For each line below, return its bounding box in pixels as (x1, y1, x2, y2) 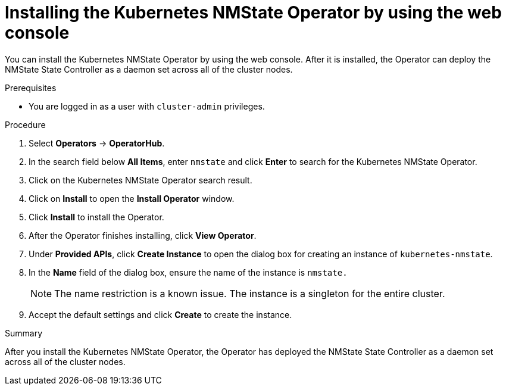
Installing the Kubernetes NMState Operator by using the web (5, 2, 502, 23)
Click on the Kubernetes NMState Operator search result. (29, 174, 252, 185)
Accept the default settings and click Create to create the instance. (29, 309, 292, 320)
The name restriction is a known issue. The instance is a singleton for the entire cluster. (54, 287, 445, 299)
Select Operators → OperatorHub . (29, 138, 165, 148)
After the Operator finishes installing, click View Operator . (29, 230, 257, 241)
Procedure (5, 119, 46, 130)
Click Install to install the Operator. (29, 211, 164, 222)
